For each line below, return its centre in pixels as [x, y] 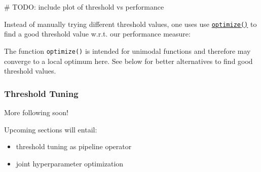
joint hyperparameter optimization [70, 163]
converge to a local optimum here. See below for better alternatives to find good [128, 61]
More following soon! [36, 112]
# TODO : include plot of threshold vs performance [84, 7]
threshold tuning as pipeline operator [74, 146]
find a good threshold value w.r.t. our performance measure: [97, 34]
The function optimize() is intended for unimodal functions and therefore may [127, 50]
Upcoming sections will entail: [51, 129]
